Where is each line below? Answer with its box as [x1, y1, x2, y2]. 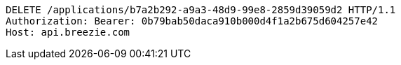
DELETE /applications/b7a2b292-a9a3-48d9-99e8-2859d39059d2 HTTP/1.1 [6, 4, 396, 15]
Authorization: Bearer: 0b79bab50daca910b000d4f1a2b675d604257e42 [6, 15, 379, 27]
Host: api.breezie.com [6, 27, 130, 38]
